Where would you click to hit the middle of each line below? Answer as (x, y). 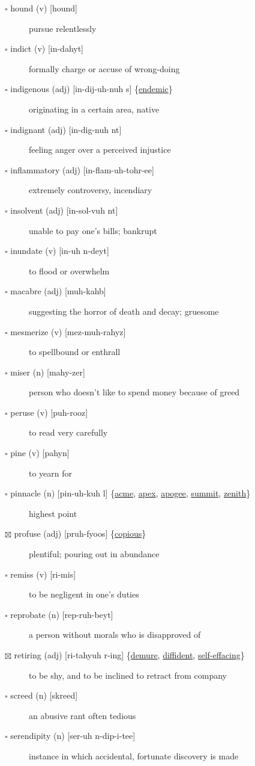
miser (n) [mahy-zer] (48, 372)
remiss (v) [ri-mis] (43, 574)
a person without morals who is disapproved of (115, 635)
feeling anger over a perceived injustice (100, 150)
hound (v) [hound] (44, 8)
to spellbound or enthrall (75, 352)
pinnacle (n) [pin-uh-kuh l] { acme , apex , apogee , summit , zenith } (130, 493)
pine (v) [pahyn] (40, 453)
